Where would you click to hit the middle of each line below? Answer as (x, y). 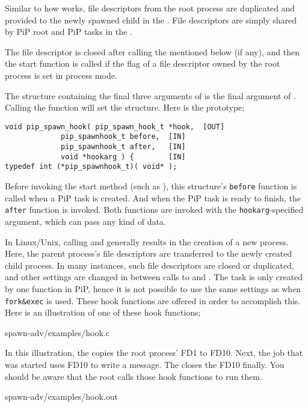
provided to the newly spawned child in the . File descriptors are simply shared (151, 20)
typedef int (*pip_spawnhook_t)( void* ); (91, 167)
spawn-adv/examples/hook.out (62, 396)
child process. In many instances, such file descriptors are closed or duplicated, (149, 265)
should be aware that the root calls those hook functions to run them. (134, 376)
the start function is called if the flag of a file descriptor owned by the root (143, 63)
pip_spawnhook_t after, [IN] (123, 147)
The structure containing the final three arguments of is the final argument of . (150, 95)
